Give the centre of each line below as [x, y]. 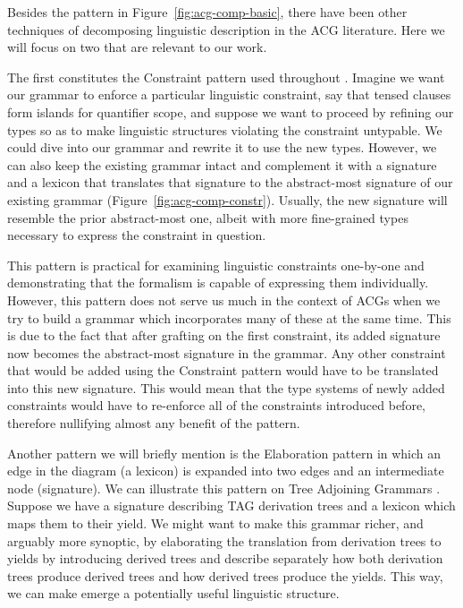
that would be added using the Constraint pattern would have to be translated [223, 370]
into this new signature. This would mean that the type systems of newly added [226, 387]
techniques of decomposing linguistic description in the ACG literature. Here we [226, 29]
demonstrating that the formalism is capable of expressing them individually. [218, 283]
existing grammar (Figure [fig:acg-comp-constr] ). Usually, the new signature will [227, 199]
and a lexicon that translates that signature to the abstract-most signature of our [230, 182]
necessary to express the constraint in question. [137, 235]
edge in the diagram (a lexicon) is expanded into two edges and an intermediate [226, 471]
